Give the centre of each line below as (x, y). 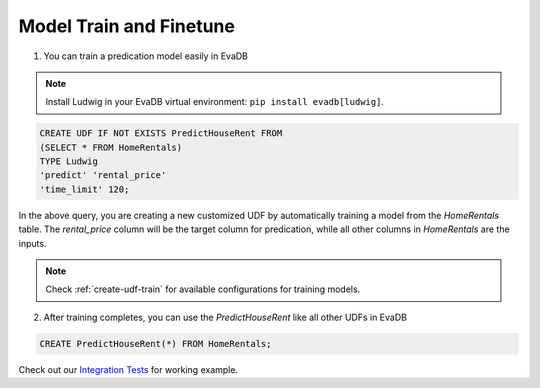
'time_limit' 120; (84, 189)
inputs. (32, 243)
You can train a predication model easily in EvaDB (146, 56)
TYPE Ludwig (69, 161)
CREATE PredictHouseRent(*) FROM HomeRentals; (155, 343)
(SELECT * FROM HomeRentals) (111, 147)
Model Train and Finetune (126, 26)
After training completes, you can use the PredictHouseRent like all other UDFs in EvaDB (225, 317)
